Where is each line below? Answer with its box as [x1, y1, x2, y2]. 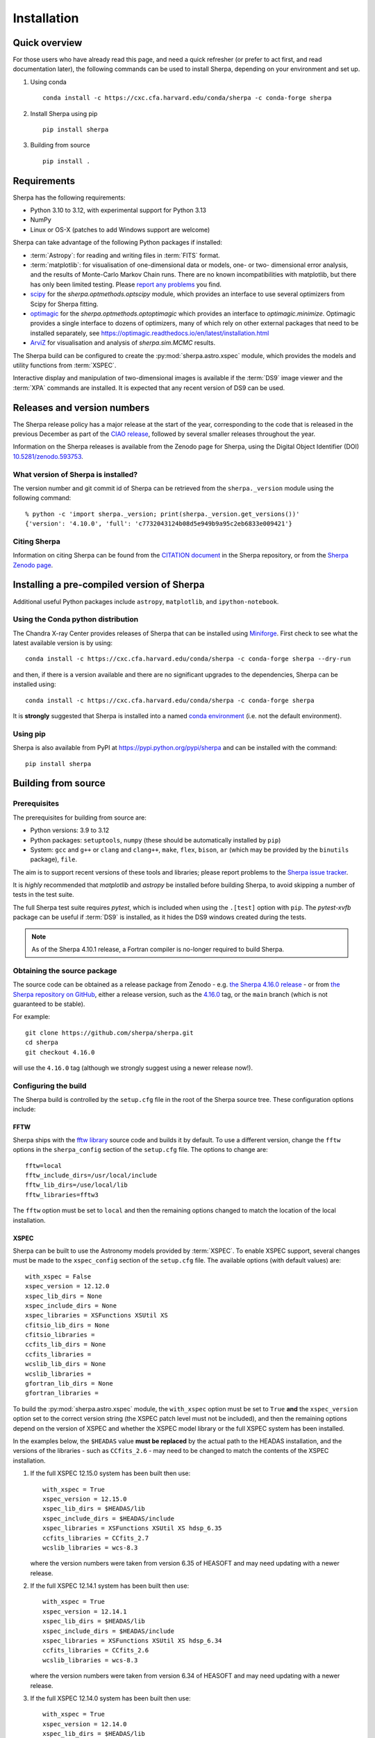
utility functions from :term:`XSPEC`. [12, 361, 117, 369]
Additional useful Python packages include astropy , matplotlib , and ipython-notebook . [12, 597, 279, 606]
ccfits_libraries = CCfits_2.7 [42, 1534, 149, 1542]
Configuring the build [12, 1081, 87, 1091]
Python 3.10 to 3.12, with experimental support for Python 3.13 [30, 206, 206, 215]
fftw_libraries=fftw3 [25, 1191, 99, 1199]
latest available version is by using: [12, 639, 112, 647]
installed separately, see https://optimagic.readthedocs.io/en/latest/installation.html [30, 329, 269, 337]
